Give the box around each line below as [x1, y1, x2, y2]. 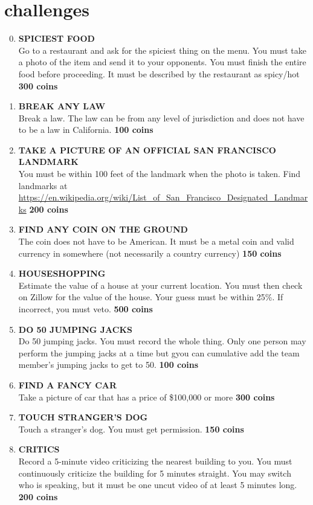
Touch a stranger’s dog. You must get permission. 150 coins [18, 422, 244, 435]
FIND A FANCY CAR [18, 378, 117, 391]
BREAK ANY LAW [18, 100, 106, 112]
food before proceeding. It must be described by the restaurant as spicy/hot [18, 67, 300, 80]
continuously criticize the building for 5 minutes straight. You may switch [18, 466, 291, 479]
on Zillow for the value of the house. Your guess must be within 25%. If [18, 291, 283, 303]
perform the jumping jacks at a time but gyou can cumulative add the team [18, 346, 300, 359]
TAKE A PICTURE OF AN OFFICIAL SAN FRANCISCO [18, 143, 276, 156]
